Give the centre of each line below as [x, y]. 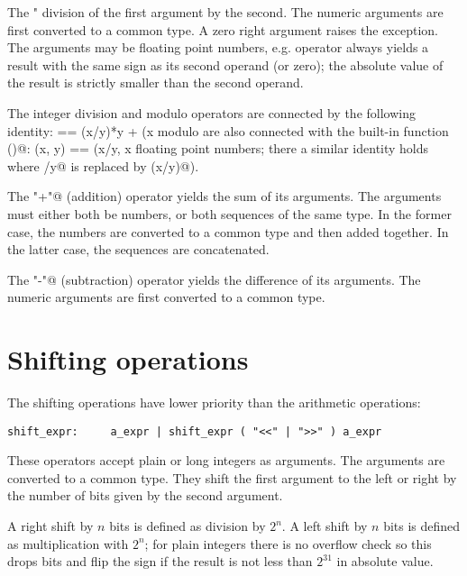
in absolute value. [385, 561]
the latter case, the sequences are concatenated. [138, 249]
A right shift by [50, 526]
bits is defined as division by [188, 526]
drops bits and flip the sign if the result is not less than [160, 561]
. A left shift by [325, 526]
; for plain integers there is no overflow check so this [288, 543]
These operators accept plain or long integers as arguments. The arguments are [226, 460]
